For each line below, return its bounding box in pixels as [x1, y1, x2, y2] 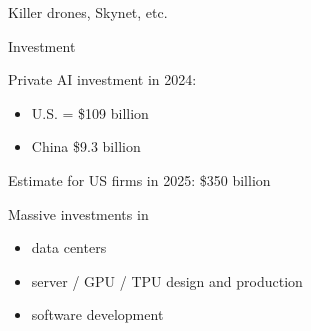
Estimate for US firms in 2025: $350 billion [8, 169, 271, 190]
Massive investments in [8, 203, 149, 224]
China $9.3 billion [31, 136, 141, 157]
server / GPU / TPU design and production [31, 270, 303, 291]
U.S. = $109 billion [31, 102, 149, 123]
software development [31, 304, 164, 325]
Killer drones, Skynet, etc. [8, 2, 168, 22]
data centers [31, 237, 107, 258]
